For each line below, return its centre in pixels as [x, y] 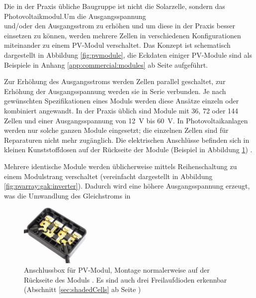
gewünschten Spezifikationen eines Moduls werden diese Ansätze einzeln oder [122, 101]
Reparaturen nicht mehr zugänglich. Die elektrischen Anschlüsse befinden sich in [127, 140]
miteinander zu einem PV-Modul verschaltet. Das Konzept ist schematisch [117, 45]
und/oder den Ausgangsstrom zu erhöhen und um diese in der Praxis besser [120, 26]
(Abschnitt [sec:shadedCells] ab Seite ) [83, 289]
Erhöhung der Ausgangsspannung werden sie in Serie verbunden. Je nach [115, 91]
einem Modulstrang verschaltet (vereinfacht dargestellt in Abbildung [108, 176]
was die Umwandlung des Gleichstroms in [67, 195]
